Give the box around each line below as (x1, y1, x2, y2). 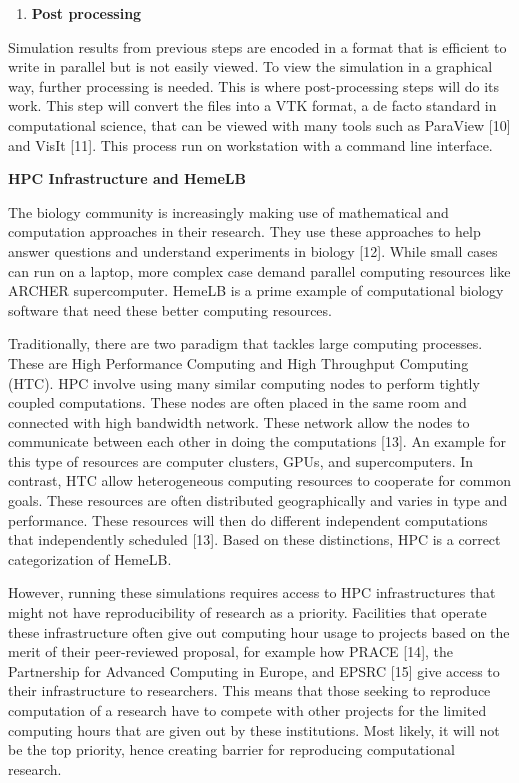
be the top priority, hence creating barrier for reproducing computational (8, 739, 455, 760)
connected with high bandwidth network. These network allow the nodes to (8, 411, 470, 432)
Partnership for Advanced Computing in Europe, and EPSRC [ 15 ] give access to (8, 660, 500, 681)
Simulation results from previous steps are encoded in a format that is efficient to (8, 36, 507, 57)
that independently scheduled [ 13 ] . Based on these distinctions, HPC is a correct (8, 529, 501, 550)
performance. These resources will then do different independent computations (8, 509, 488, 530)
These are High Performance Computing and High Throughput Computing (8, 352, 469, 373)
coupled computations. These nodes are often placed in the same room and (8, 392, 467, 413)
